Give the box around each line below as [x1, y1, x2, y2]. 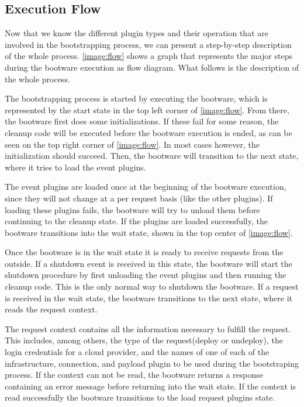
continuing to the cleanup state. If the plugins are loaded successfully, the [5, 215, 268, 227]
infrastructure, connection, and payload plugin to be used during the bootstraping [5, 357, 299, 369]
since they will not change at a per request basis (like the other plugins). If [5, 192, 273, 204]
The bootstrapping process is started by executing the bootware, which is [5, 92, 268, 105]
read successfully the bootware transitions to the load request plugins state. [5, 391, 275, 403]
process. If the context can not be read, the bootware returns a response [5, 368, 263, 381]
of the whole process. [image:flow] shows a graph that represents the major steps [5, 50, 292, 62]
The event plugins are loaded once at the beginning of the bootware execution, [5, 180, 286, 193]
